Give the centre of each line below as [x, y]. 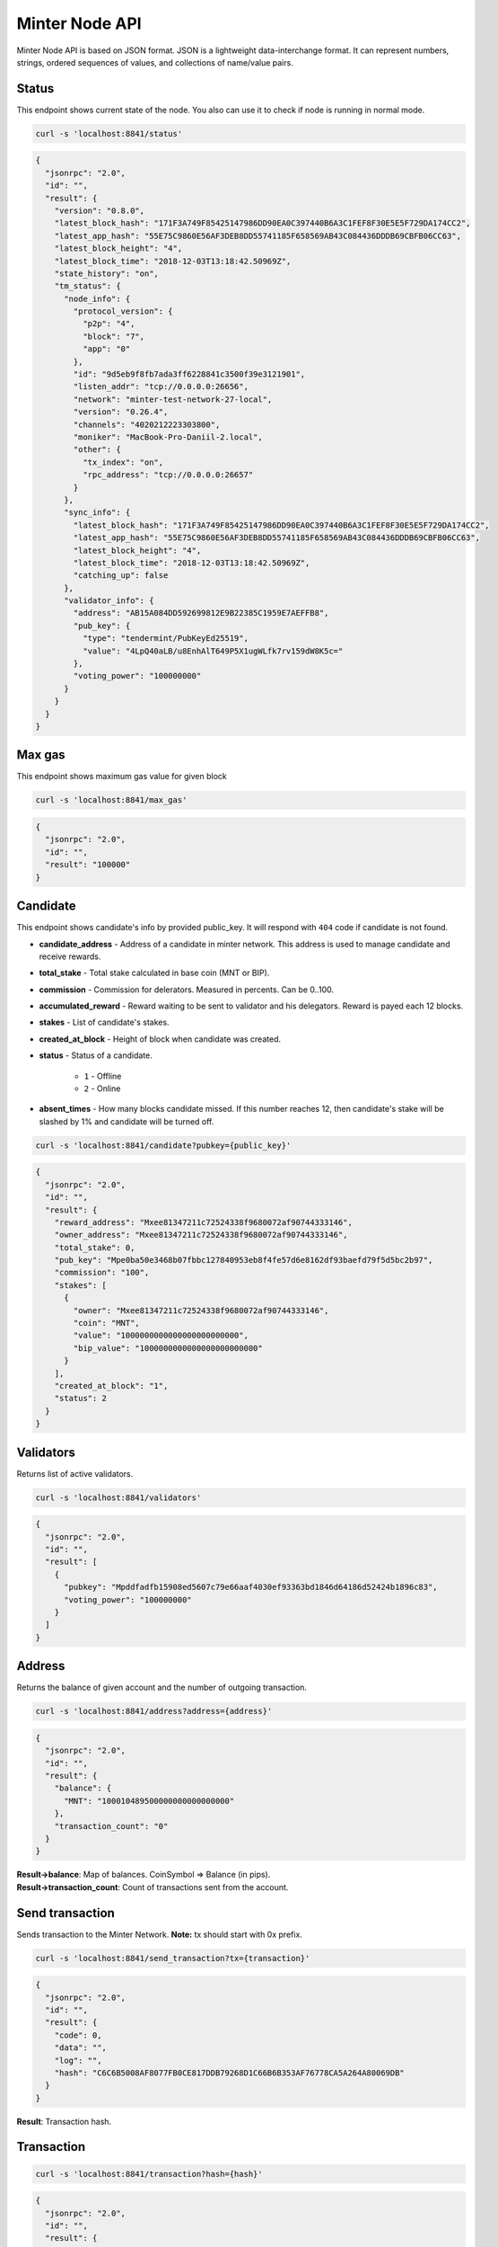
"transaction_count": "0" [111, 1826]
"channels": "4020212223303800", [147, 424]
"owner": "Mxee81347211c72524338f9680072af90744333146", [201, 1310]
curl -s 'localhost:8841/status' [109, 133]
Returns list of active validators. [75, 1473]
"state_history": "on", [106, 273]
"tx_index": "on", [123, 462]
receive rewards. [70, 956]
